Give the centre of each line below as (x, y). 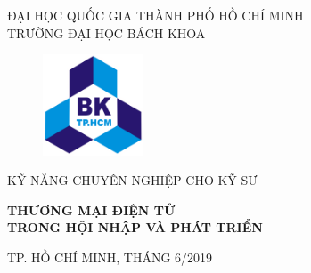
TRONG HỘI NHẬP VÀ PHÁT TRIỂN (135, 227)
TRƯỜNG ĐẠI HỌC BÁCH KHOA (106, 32)
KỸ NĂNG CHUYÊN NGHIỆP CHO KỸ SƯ (132, 180)
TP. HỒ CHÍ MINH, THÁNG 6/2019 (110, 257)
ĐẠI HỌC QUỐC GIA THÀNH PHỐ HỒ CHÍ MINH (155, 15)
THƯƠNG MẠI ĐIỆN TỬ (91, 209)
